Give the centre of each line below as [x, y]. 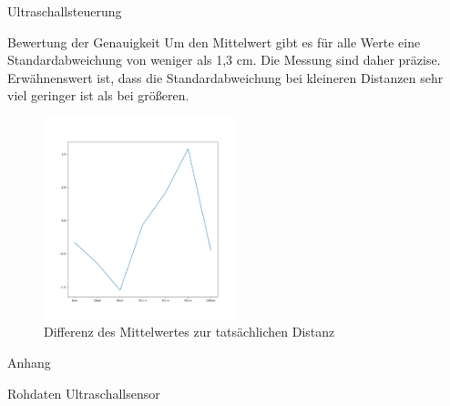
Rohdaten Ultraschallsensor [84, 393]
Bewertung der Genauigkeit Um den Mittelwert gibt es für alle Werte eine [214, 42]
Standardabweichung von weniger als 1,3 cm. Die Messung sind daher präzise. [224, 60]
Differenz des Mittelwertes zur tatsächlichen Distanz [189, 332]
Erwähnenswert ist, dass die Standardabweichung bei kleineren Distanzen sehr [225, 77]
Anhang [29, 362]
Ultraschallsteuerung [65, 11]
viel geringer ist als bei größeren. [98, 95]
